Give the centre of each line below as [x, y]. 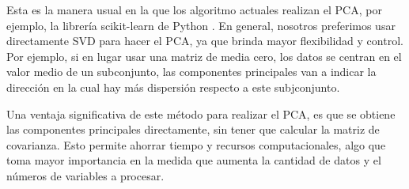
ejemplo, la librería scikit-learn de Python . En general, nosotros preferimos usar [201, 25]
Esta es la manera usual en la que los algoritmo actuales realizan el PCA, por [194, 9]
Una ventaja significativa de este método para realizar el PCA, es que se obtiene [201, 113]
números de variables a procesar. [85, 175]
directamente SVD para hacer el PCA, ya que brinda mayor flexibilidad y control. [205, 41]
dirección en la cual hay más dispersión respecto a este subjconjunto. [173, 87]
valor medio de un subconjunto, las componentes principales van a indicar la [191, 72]
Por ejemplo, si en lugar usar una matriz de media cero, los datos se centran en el [204, 56]
